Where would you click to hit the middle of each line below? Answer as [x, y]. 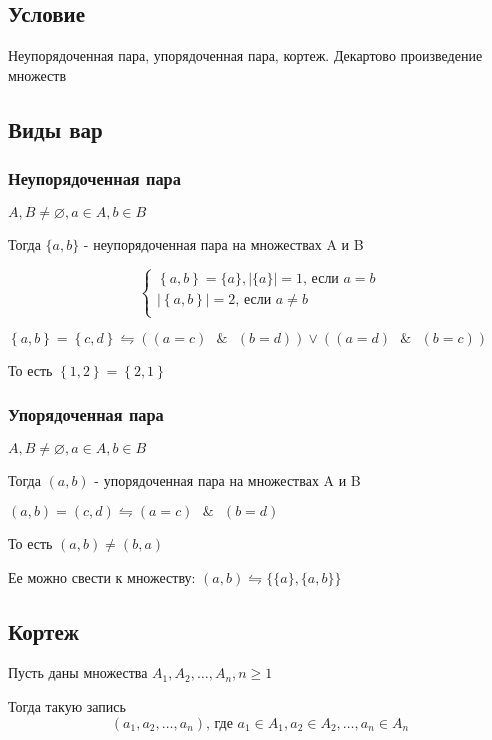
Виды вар [55, 128]
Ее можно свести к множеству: [102, 576]
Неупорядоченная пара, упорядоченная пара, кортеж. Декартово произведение [245, 55]
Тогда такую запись [67, 705]
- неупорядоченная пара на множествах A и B [223, 244]
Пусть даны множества [78, 672]
